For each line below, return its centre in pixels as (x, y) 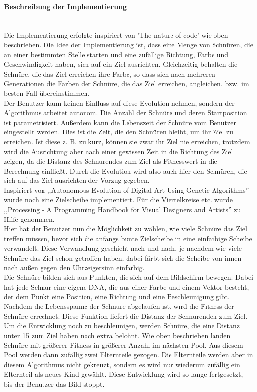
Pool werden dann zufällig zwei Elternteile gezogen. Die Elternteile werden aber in (128, 354)
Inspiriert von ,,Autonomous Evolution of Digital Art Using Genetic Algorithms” (127, 190)
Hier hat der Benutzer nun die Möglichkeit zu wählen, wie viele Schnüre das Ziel (126, 229)
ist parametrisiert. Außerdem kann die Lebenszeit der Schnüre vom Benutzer (120, 122)
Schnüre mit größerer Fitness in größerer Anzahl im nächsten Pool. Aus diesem (124, 345)
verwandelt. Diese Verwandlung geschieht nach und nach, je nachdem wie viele (123, 248)
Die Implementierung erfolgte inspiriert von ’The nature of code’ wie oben (116, 35)
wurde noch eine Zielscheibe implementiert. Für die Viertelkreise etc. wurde (119, 199)
